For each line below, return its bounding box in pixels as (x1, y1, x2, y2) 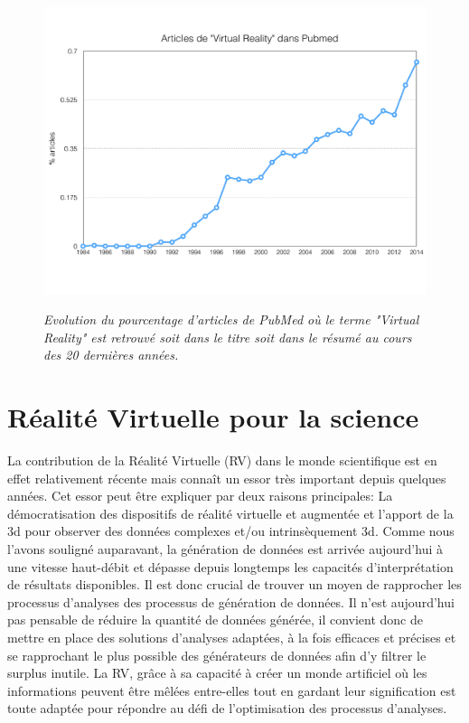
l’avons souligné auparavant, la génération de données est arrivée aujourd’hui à (7, 540, 443, 559)
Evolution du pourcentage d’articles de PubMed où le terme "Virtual (43, 310, 419, 329)
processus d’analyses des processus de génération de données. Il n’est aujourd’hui (7, 592, 455, 611)
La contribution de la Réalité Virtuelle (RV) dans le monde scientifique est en (7, 451, 437, 470)
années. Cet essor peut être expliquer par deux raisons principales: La (7, 486, 393, 505)
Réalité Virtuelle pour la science (7, 399, 419, 436)
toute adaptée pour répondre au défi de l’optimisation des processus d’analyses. (7, 699, 447, 718)
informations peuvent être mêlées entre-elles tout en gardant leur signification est (7, 681, 456, 700)
